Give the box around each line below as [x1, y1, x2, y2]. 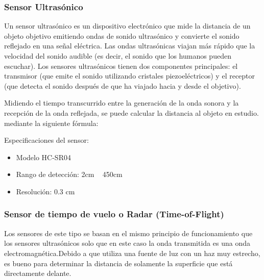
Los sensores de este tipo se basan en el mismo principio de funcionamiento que [4, 227, 253, 238]
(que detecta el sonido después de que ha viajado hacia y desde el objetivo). [4, 80, 241, 91]
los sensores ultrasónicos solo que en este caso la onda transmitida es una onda [4, 238, 250, 248]
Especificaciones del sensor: [4, 135, 89, 145]
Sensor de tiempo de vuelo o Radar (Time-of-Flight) [4, 208, 224, 220]
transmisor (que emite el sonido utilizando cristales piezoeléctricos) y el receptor [4, 70, 255, 81]
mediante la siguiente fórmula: [4, 117, 99, 128]
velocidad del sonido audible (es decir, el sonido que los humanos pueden [4, 50, 231, 61]
